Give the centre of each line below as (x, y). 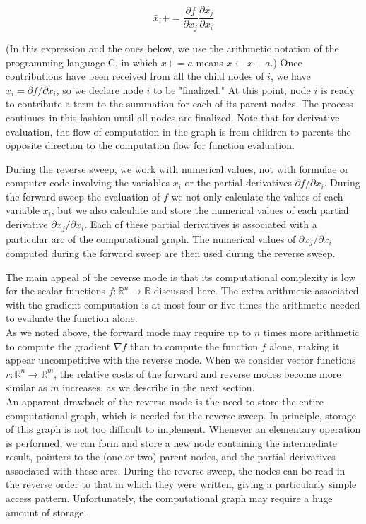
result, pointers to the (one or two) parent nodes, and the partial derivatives (171, 457)
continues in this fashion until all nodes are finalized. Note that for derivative (173, 117)
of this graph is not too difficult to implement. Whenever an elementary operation (183, 429)
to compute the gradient (58, 346)
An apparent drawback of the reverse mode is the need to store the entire (165, 401)
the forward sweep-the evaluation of (83, 196)
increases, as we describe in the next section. (159, 387)
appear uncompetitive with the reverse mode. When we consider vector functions (181, 360)
